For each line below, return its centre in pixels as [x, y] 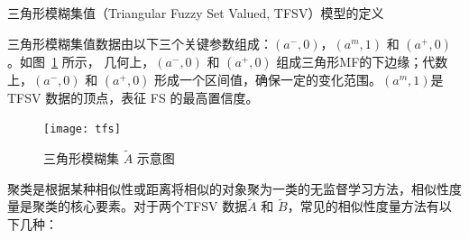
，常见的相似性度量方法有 [363, 206]
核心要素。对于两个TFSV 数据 [159, 206]
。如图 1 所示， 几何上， [81, 61]
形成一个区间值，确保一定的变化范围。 [268, 79]
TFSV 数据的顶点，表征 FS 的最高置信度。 [133, 97]
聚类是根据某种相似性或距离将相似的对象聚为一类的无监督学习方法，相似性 [228, 188]
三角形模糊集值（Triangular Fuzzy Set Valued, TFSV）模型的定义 [196, 13]
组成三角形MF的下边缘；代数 [362, 61]
